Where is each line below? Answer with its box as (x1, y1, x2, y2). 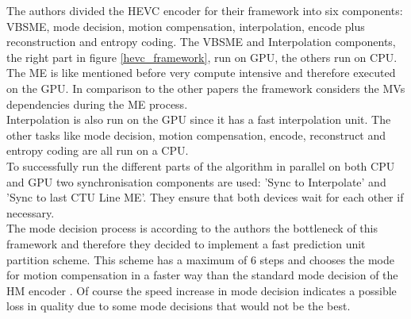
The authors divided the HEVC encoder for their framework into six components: (6, 2, 403, 18)
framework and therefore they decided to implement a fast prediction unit (6, 235, 366, 252)
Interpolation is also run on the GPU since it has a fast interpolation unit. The (6, 111, 391, 128)
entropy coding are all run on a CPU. (6, 142, 189, 159)
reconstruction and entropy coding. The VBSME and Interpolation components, (6, 33, 396, 50)
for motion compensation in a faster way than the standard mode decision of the (6, 267, 398, 283)
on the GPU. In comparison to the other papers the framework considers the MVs (6, 79, 405, 96)
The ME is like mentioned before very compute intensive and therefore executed (6, 64, 396, 81)
